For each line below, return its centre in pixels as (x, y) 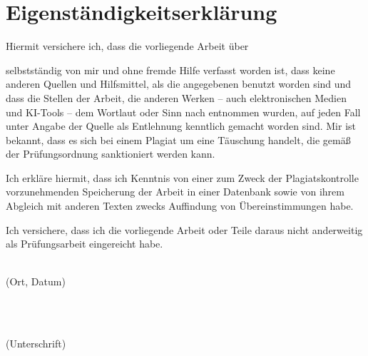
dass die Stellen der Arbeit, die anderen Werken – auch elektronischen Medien (176, 97)
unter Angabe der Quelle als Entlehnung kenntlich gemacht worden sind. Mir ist (181, 126)
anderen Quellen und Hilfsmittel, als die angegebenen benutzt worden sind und (179, 84)
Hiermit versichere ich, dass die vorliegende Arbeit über (127, 46)
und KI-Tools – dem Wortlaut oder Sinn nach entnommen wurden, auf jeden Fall (183, 112)
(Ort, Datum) (36, 281)
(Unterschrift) (36, 344)
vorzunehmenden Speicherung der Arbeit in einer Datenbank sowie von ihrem (175, 192)
